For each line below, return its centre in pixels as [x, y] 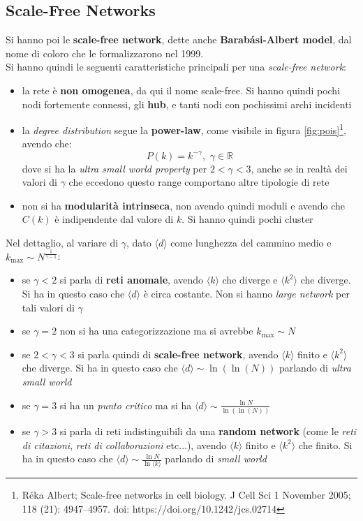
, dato [139, 242]
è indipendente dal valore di [114, 219]
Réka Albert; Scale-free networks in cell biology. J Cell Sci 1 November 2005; [186, 495]
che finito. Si [325, 445]
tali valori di [48, 307]
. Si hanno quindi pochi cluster [247, 219]
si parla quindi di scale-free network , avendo [178, 354]
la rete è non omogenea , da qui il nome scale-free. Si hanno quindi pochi [181, 90]
